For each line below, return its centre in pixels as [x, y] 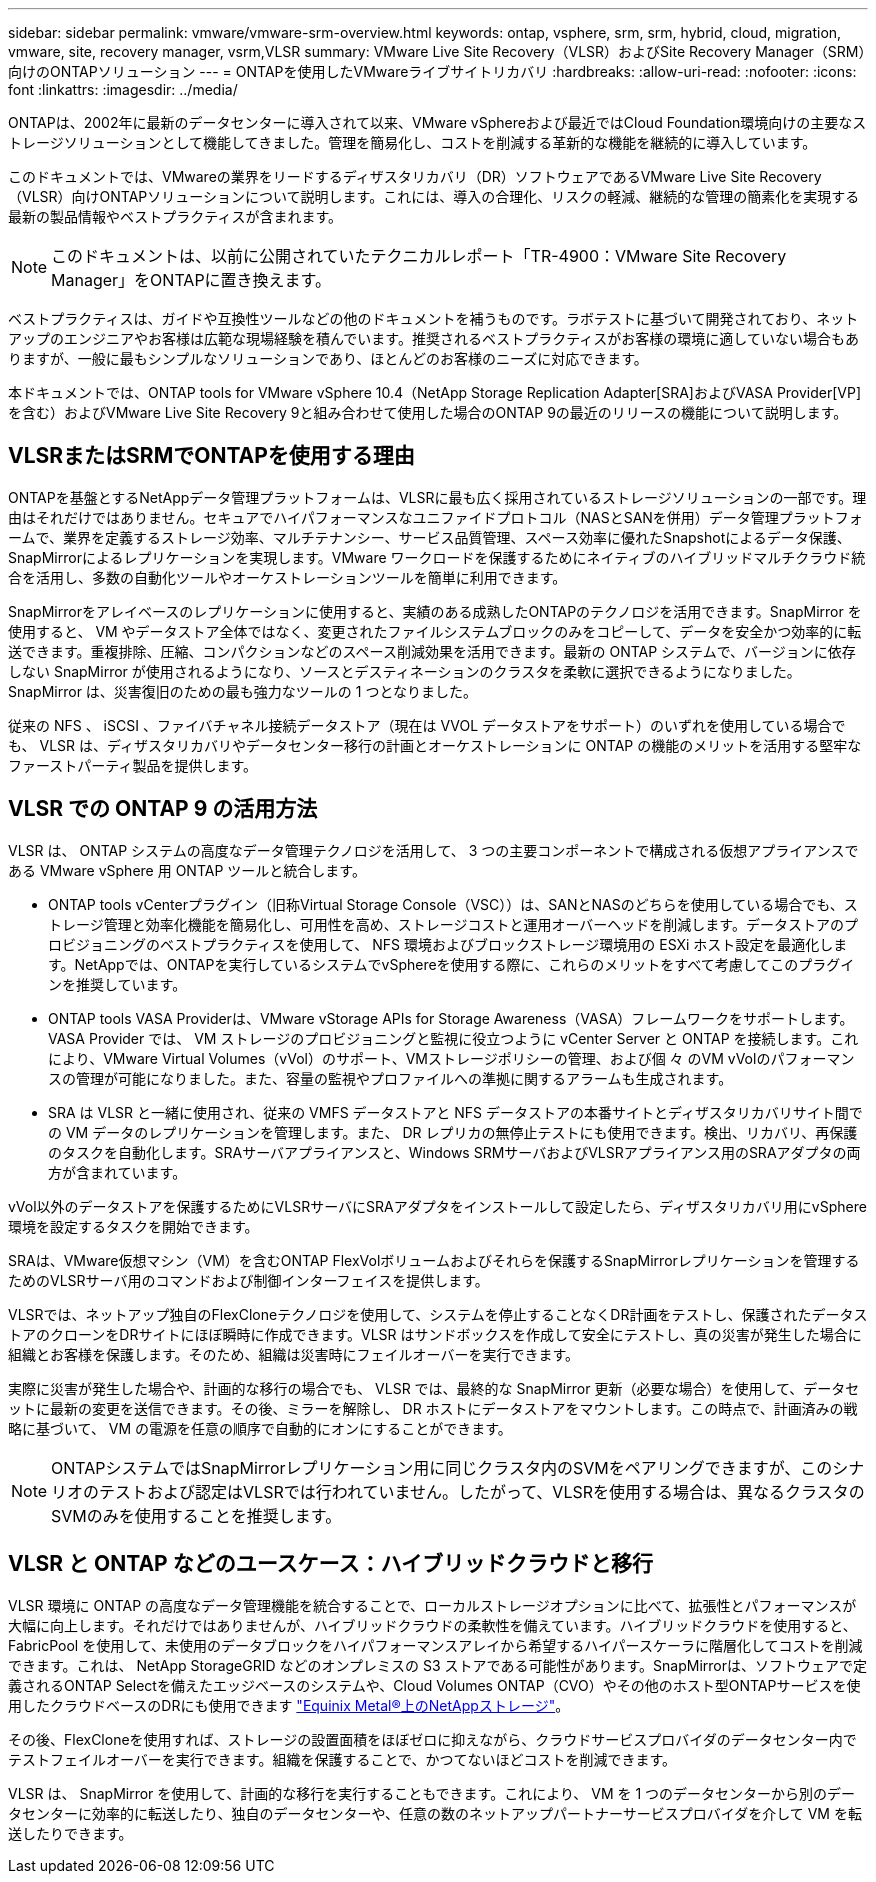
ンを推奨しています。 [117, 984]
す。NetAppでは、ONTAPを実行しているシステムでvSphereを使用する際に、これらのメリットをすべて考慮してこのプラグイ [451, 964]
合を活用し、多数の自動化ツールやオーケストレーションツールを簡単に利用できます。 [287, 577]
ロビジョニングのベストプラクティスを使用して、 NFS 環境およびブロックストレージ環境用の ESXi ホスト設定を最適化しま [448, 944]
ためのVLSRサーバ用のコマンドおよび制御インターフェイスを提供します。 [248, 1280]
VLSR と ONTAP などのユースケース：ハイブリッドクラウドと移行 [331, 1564]
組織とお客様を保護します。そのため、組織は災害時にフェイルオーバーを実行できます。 [294, 1354]
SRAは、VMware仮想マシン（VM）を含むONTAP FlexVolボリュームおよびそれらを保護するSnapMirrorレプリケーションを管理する [434, 1260]
